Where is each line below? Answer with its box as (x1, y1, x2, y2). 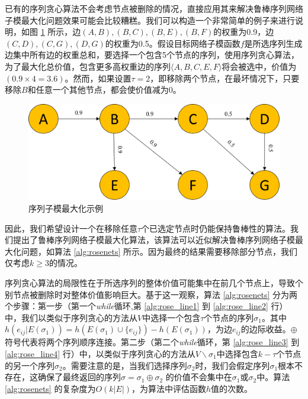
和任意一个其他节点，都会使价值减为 (27, 83, 169, 96)
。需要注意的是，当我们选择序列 (62, 359, 187, 371)
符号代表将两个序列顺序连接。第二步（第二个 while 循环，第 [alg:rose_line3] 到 (5, 336, 300, 348)
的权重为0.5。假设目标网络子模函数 (105, 37, 240, 49)
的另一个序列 (5, 359, 54, 371)
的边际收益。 (240, 323, 291, 335)
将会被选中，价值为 (222, 60, 297, 72)
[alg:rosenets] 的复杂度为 (5, 382, 96, 394)
